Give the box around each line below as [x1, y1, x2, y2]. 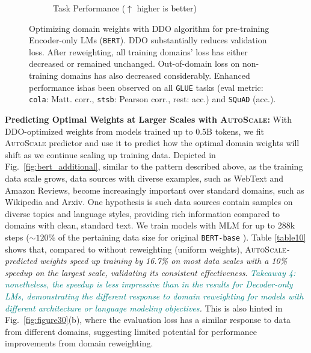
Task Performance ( [53, 2, 126, 14]
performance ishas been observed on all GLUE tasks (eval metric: [29, 81, 263, 93]
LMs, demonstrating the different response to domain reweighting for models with [5, 289, 304, 302]
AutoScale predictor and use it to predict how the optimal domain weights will [5, 137, 300, 149]
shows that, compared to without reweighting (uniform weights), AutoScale [5, 242, 286, 255]
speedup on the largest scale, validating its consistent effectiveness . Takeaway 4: [5, 266, 296, 278]
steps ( [5, 230, 29, 243]
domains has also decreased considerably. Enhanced [60, 69, 250, 82]
